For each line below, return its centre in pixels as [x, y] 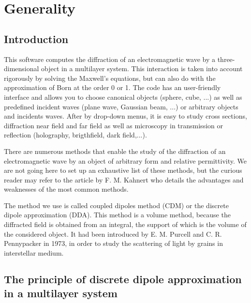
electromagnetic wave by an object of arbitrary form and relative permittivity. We [125, 160]
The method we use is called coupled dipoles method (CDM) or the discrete [116, 205]
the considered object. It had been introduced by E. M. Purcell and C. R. [113, 234]
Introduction [36, 38]
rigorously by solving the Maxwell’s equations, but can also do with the [110, 78]
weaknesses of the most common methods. [66, 189]
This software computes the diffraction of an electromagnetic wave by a [110, 59]
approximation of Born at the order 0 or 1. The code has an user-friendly [112, 87]
